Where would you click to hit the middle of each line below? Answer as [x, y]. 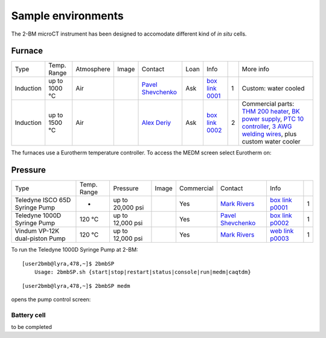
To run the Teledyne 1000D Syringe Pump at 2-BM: [75, 250]
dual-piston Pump [40, 238]
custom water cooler [271, 142]
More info [256, 69]
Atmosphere [93, 69]
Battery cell [28, 315]
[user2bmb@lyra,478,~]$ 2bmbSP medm [76, 286]
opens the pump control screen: [51, 299]
